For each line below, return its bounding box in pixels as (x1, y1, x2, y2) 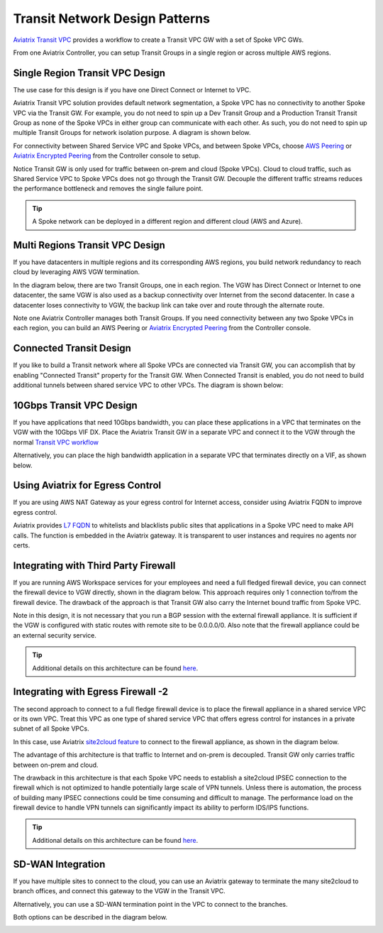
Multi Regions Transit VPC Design (13, 239, 166, 251)
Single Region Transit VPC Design (13, 67, 166, 79)
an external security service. (13, 631, 97, 639)
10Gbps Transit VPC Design (13, 399, 138, 411)
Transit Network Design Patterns (13, 11, 211, 26)
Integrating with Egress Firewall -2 (13, 686, 169, 698)
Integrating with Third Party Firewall (13, 560, 176, 572)
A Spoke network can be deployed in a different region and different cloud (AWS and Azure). (32, 217, 303, 226)
